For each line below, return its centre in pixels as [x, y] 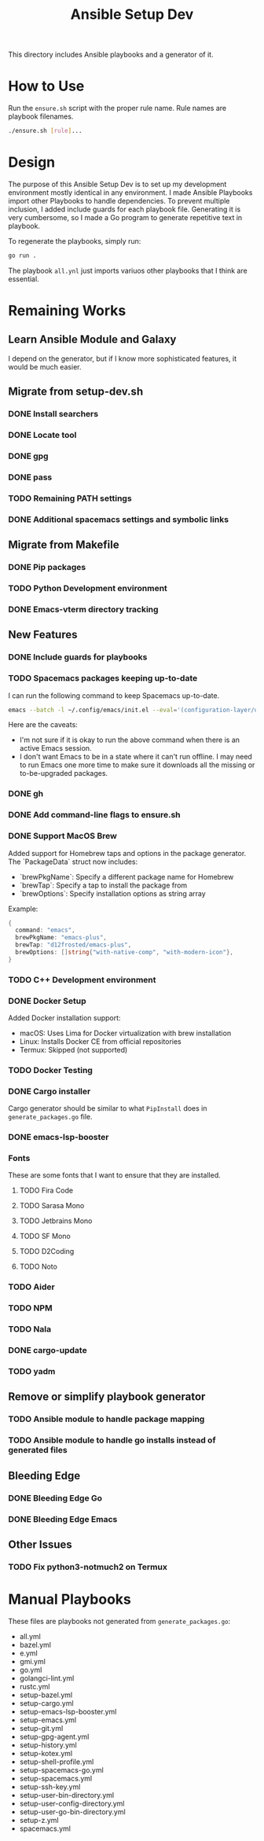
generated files [38, 1450]
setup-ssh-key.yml [50, 1787]
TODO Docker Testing [50, 1070]
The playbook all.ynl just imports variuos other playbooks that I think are [128, 270]
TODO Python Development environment [88, 588]
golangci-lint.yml [47, 1678]
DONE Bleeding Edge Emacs [63, 1519]
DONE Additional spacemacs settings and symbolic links [119, 519]
